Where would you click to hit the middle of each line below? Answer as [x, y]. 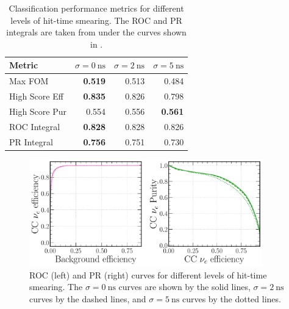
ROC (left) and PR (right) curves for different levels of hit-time [148, 274]
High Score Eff [36, 96]
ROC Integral [35, 126]
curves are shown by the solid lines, [184, 287]
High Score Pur [38, 111]
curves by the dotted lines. [231, 298]
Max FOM [29, 81]
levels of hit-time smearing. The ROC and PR [96, 20]
